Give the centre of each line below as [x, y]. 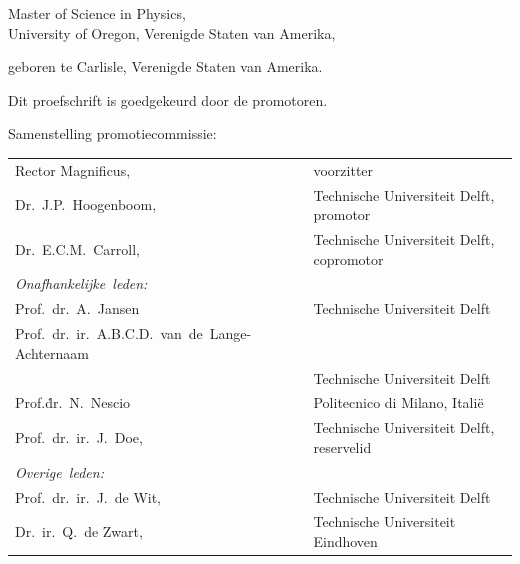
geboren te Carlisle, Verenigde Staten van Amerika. [165, 66]
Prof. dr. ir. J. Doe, [79, 437]
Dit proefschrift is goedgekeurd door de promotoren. [168, 99]
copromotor [348, 258]
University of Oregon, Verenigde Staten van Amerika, [172, 32]
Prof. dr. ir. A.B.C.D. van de [109, 333]
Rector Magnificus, [73, 169]
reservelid [342, 446]
